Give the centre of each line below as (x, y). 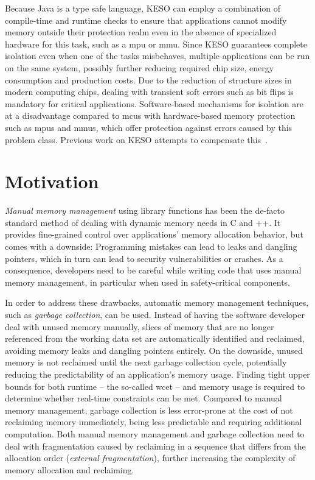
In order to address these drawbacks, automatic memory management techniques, (157, 302)
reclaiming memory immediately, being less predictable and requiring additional (154, 422)
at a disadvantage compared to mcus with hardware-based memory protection (150, 115)
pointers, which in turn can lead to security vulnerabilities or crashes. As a (144, 258)
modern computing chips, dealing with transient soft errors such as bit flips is (149, 92)
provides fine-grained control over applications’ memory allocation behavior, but (154, 234)
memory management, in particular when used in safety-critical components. (147, 282)
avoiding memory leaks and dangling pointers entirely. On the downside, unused (154, 350)
